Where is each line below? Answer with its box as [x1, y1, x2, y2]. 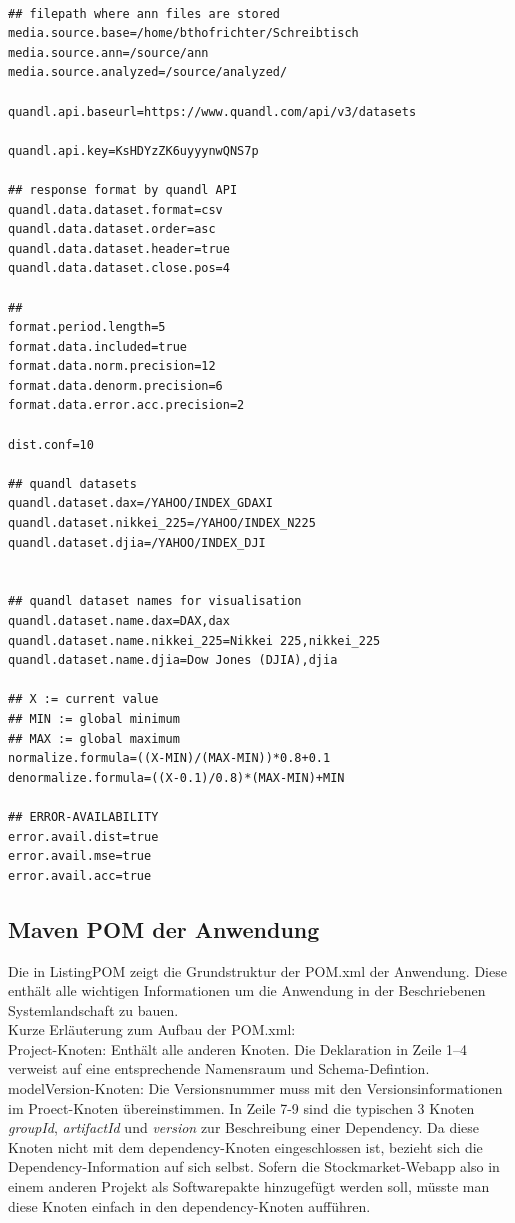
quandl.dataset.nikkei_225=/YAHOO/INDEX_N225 [8, 516, 316, 531]
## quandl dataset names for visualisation [8, 594, 302, 609]
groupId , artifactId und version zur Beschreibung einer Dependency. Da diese [8, 1117, 480, 1138]
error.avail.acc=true [8, 868, 152, 883]
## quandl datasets [8, 476, 137, 491]
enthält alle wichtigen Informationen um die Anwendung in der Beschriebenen [8, 980, 486, 1001]
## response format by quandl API [8, 182, 238, 197]
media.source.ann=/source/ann [8, 45, 209, 60]
